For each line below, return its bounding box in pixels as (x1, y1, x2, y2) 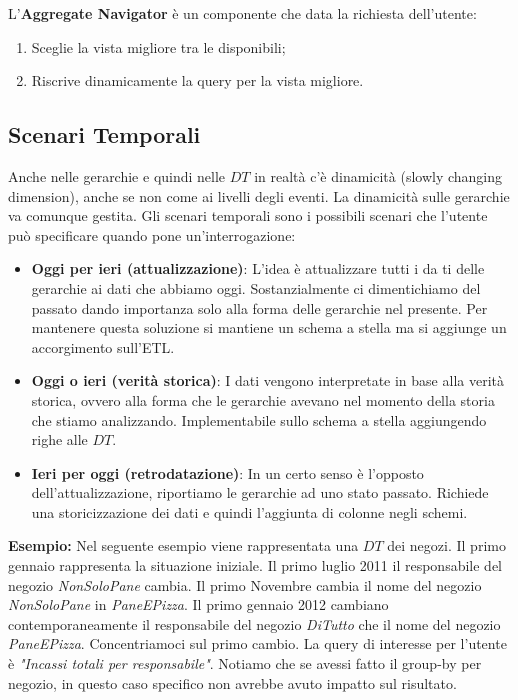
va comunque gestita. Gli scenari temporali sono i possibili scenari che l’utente (8, 205, 488, 226)
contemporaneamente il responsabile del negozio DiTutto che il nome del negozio (8, 613, 501, 634)
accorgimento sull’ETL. (31, 336, 175, 357)
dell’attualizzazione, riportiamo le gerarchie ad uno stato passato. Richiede (31, 482, 489, 503)
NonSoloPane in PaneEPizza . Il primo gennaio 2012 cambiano (8, 594, 389, 615)
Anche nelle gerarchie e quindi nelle (8, 165, 226, 186)
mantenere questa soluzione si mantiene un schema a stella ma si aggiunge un (31, 317, 507, 338)
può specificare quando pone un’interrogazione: (8, 224, 296, 245)
